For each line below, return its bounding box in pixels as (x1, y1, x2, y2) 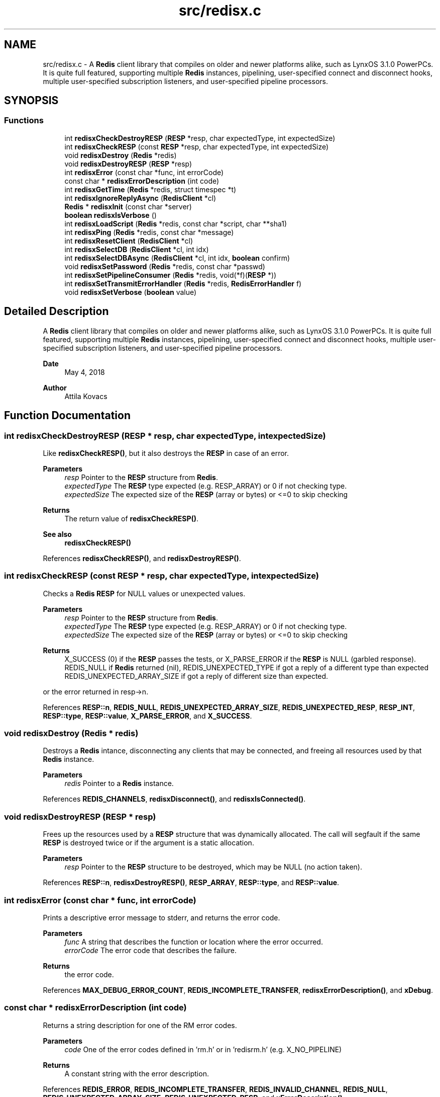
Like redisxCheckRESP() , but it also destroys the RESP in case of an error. (43, 448, 289, 457)
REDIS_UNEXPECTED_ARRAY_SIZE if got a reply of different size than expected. (64, 671, 328, 680)
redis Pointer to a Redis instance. (64, 779, 174, 788)
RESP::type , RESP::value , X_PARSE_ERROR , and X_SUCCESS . (43, 711, 252, 720)
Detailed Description (4, 305, 109, 318)
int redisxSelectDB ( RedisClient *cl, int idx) (64, 245, 209, 254)
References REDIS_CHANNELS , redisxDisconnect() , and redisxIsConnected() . (43, 795, 306, 804)
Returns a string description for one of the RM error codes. (43, 1021, 237, 1030)
